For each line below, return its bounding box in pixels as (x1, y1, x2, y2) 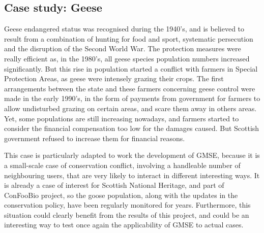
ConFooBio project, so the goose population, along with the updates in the (4, 189, 238, 200)
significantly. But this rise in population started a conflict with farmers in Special (4, 63, 258, 74)
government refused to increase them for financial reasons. (4, 132, 185, 143)
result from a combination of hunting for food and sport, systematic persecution (4, 33, 253, 44)
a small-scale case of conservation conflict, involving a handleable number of (4, 159, 241, 170)
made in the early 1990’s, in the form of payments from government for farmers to (4, 93, 260, 104)
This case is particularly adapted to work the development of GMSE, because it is (4, 150, 260, 160)
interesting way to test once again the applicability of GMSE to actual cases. (4, 219, 244, 230)
